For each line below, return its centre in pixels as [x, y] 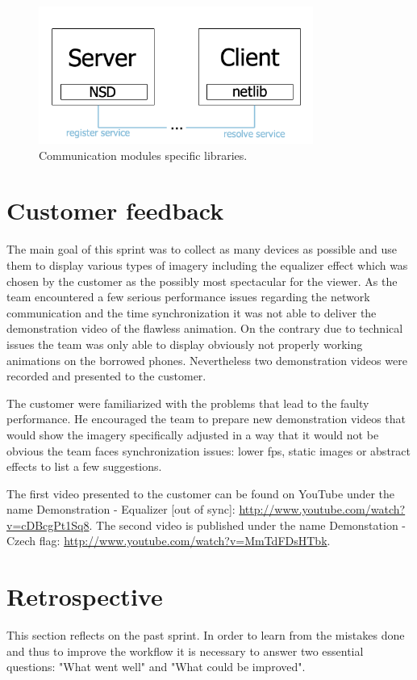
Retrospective [85, 596]
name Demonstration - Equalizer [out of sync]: [121, 509]
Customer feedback [115, 210]
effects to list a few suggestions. [84, 466]
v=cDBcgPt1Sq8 [48, 525]
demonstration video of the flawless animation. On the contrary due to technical [205, 328]
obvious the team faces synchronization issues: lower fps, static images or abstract [208, 450]
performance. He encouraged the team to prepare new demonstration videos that [206, 419]
